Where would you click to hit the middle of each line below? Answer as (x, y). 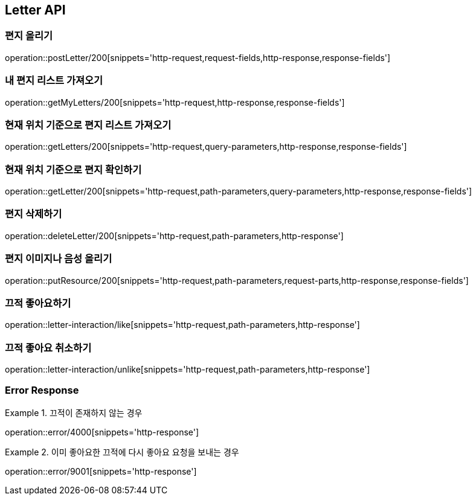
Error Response (42, 390)
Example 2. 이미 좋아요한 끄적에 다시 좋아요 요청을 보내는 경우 (122, 452)
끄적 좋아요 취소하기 (48, 348)
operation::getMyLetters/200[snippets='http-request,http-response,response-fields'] (175, 102)
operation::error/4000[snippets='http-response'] (102, 432)
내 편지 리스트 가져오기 (54, 81)
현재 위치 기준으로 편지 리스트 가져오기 (88, 125)
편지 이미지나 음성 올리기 (59, 259)
